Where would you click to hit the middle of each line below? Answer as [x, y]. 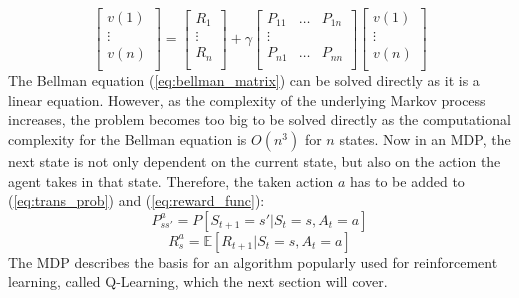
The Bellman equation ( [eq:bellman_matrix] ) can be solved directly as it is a [244, 80]
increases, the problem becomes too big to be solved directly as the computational [259, 119]
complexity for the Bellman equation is [127, 138]
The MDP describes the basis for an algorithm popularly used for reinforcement [253, 261]
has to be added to [407, 180]
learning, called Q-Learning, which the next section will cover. [198, 281]
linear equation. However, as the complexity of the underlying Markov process [247, 99]
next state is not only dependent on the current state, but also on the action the [254, 160]
